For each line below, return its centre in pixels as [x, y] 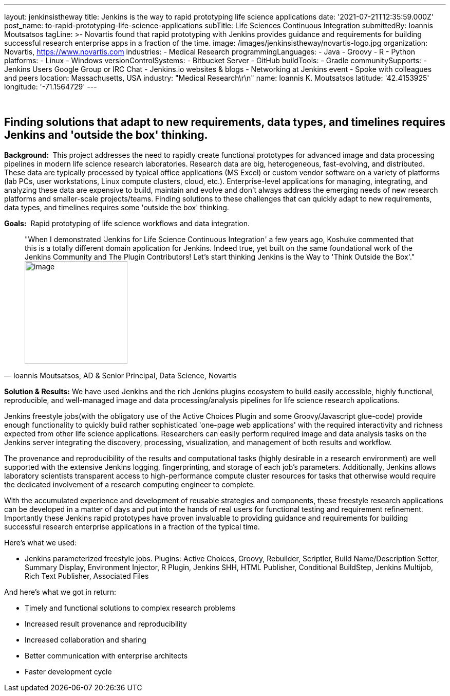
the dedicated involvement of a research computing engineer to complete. [130, 484]
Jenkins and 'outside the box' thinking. [106, 135]
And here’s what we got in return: [60, 592]
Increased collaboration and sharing [86, 639]
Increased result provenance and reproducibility [106, 624]
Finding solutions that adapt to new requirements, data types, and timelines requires [225, 122]
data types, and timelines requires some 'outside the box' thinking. [117, 207]
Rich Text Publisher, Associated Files [87, 576]
